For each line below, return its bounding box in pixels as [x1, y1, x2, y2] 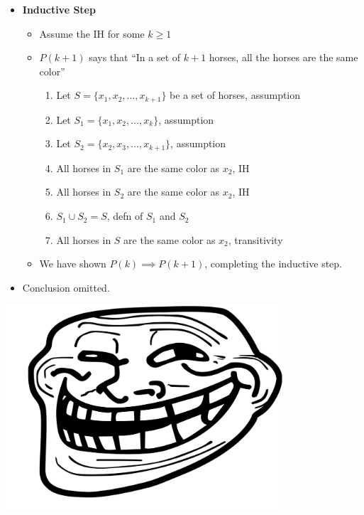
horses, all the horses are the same [209, 50, 358, 65]
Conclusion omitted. [22, 280, 110, 294]
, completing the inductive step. [204, 256, 342, 271]
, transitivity [228, 232, 283, 247]
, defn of [106, 208, 143, 223]
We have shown [39, 256, 106, 271]
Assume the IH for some [39, 26, 145, 41]
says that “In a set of [89, 50, 181, 65]
